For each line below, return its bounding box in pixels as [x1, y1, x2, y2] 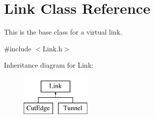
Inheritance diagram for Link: [4, 60, 94, 70]
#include [4, 43, 32, 53]
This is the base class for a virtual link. [4, 27, 122, 37]
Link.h [42, 43, 63, 53]
